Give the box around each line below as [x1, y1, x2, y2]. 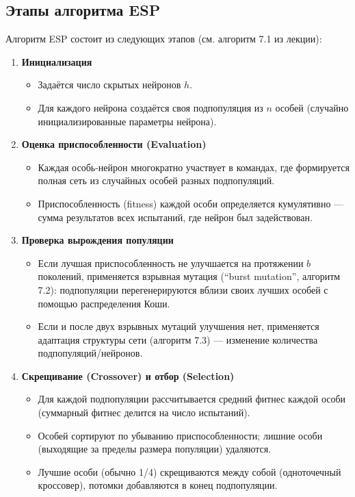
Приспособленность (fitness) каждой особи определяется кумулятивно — [38, 196, 344, 210]
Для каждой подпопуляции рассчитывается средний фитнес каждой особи [38, 392, 346, 406]
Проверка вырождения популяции [21, 233, 174, 247]
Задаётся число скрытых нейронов [38, 77, 181, 92]
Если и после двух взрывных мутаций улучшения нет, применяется [38, 319, 319, 333]
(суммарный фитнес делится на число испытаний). [38, 405, 250, 420]
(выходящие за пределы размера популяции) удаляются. [38, 442, 272, 456]
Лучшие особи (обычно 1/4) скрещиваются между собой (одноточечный [38, 464, 341, 479]
